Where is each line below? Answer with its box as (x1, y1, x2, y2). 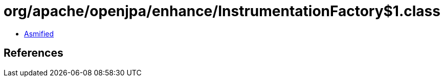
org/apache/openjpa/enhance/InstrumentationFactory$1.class (4, 3, 440, 20)
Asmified (24, 29, 54, 38)
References (4, 47, 63, 60)
